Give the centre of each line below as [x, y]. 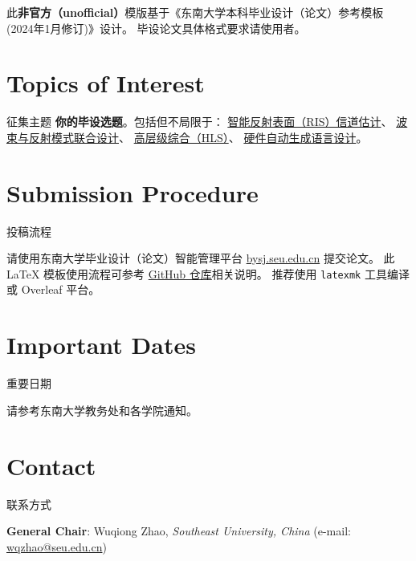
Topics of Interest [106, 83]
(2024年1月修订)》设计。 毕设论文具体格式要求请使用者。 [156, 28]
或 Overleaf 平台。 [53, 289]
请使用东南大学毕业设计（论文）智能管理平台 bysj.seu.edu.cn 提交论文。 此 [201, 258]
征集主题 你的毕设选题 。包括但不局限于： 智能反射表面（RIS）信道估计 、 [200, 122]
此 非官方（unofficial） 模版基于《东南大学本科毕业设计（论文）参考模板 [195, 12]
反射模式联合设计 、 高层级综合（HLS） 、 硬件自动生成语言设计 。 [198, 137]
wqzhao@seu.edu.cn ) [57, 546]
